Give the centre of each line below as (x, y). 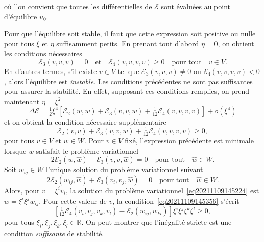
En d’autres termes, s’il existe (51, 71)
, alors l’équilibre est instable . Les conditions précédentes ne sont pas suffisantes (128, 81)
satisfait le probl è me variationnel (87, 150)
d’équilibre (21, 16)
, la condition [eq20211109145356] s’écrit (176, 200)
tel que (128, 71)
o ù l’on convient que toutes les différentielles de (78, 6)
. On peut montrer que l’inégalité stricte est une (157, 222)
